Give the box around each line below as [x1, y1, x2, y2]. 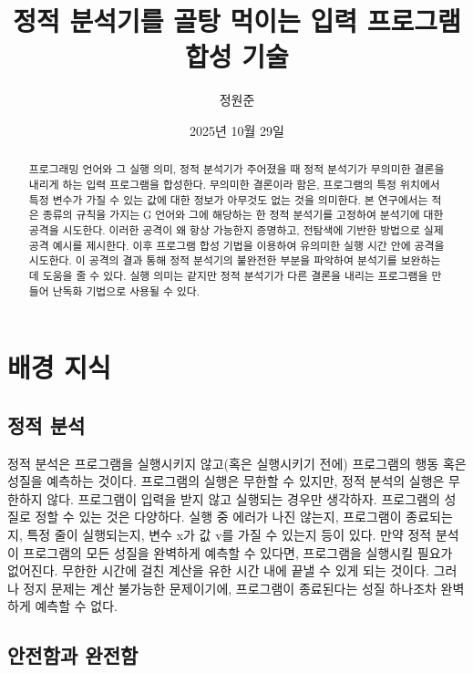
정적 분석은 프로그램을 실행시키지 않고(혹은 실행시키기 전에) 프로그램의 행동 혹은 [7, 453, 467, 472]
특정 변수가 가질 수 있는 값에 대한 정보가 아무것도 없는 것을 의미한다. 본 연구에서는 [28, 192, 428, 207]
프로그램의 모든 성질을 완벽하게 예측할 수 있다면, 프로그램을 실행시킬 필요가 [23, 543, 453, 562]
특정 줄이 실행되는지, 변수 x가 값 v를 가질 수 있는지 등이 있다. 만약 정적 [26, 524, 432, 544]
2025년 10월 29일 [190, 120, 284, 140]
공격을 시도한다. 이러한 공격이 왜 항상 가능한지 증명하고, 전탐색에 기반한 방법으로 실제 [28, 222, 444, 237]
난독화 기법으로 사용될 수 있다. [52, 283, 200, 298]
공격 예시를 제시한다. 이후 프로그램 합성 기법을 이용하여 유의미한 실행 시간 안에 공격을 [28, 237, 445, 253]
